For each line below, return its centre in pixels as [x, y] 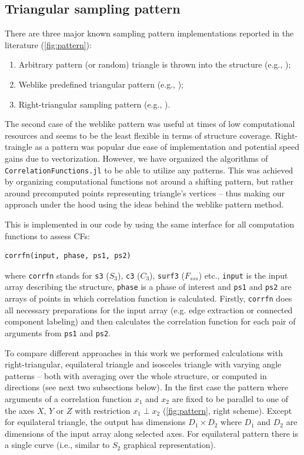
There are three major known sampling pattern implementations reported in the [149, 33]
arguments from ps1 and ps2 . [58, 332]
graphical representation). [169, 445]
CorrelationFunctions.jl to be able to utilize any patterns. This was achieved [149, 170]
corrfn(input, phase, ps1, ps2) [68, 256]
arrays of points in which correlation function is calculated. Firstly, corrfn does [148, 298]
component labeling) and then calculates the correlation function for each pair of [150, 321]
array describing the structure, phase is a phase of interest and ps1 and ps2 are [148, 287]
